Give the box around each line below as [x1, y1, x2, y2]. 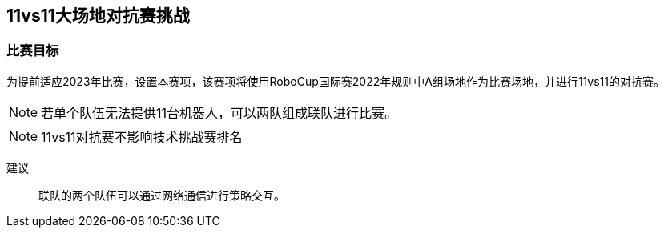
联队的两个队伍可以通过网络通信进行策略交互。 [38, 188, 285, 202]
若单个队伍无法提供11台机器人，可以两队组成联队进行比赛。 [41, 104, 398, 121]
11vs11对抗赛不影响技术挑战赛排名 [41, 128, 243, 145]
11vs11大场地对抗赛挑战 [6, 6, 190, 26]
